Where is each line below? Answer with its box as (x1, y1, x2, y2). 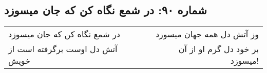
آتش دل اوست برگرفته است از (8, 43, 118, 55)
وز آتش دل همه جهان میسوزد (155, 28, 259, 40)
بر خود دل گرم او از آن (178, 43, 259, 55)
